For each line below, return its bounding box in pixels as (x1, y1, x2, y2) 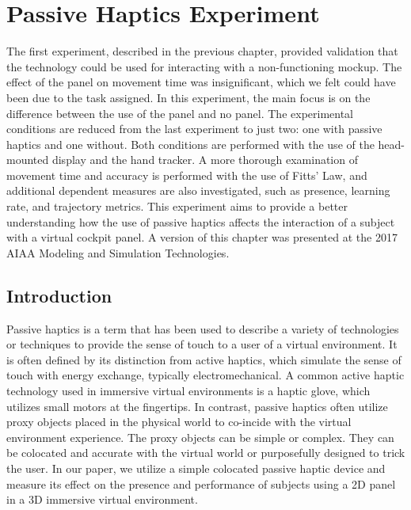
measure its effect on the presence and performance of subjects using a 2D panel (6, 475, 396, 492)
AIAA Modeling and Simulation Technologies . (6, 244, 230, 261)
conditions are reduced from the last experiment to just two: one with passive (6, 120, 382, 137)
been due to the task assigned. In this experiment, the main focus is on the (6, 89, 371, 105)
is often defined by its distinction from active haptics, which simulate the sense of (6, 351, 401, 367)
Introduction (6, 283, 112, 307)
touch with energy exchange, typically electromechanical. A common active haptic (6, 367, 405, 383)
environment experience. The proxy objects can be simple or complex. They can (6, 428, 394, 445)
